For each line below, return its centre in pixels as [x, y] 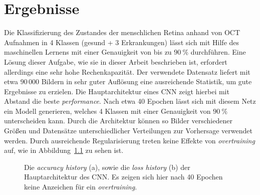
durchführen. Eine [218, 52]
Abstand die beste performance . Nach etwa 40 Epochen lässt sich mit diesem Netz [130, 101]
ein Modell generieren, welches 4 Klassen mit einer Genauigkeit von [107, 111]
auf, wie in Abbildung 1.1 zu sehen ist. [64, 150]
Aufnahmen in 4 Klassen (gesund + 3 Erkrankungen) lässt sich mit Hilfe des [122, 42]
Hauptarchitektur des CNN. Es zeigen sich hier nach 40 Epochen [123, 177]
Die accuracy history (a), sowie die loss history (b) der [107, 167]
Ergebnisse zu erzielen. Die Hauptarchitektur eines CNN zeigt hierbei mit [117, 91]
